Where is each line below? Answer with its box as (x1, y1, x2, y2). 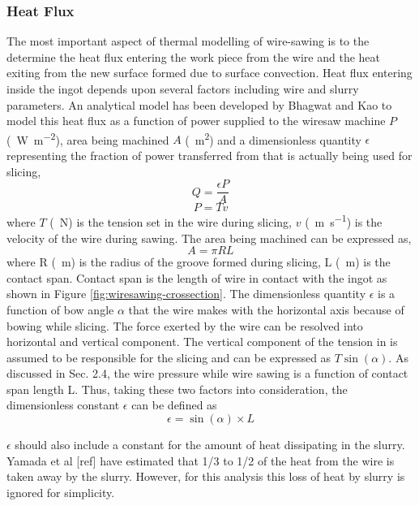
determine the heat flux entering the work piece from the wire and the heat (6, 48, 381, 65)
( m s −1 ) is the (305, 211, 383, 230)
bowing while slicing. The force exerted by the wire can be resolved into (6, 317, 363, 334)
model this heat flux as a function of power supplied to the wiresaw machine (6, 112, 386, 129)
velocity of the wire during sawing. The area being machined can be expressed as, (6, 229, 412, 246)
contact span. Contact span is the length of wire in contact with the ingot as (6, 269, 387, 286)
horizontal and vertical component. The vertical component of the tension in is (6, 333, 398, 350)
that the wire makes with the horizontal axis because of (128, 301, 404, 318)
